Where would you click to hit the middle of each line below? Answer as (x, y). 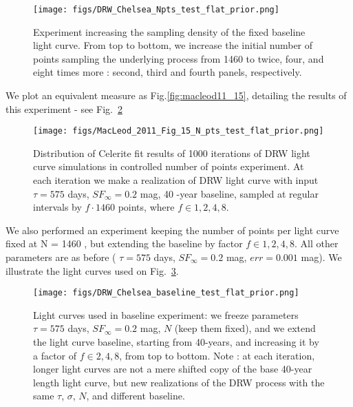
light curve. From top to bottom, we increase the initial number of (173, 45)
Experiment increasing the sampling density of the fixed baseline (169, 31)
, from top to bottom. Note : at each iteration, (217, 355)
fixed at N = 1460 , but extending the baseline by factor (124, 243)
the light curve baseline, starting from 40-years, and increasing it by (176, 342)
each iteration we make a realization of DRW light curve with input (176, 180)
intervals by (57, 207)
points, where (146, 207)
